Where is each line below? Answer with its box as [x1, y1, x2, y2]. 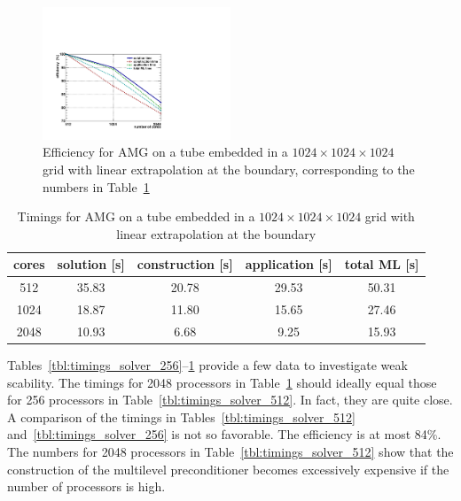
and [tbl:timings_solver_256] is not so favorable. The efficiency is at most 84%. [7, 425, 441, 443]
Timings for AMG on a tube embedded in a [17, 207, 255, 226]
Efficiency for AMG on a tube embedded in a [43, 143, 288, 161]
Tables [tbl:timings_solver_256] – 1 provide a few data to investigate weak [7, 356, 408, 374]
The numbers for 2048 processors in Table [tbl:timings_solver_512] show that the [7, 442, 454, 460]
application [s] [245, 255, 332, 274]
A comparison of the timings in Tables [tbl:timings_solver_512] [7, 407, 356, 426]
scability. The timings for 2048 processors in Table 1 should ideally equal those [7, 373, 437, 391]
